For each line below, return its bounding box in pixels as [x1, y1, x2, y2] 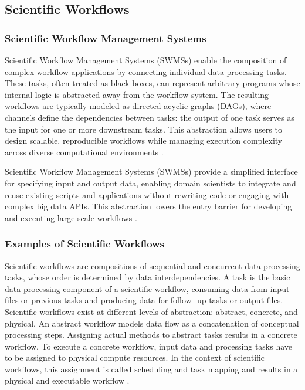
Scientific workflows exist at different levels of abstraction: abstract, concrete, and [5, 305, 298, 317]
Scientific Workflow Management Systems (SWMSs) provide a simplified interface [5, 165, 298, 178]
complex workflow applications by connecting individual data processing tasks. [5, 65, 287, 77]
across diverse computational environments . [5, 145, 164, 158]
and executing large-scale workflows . [5, 211, 137, 223]
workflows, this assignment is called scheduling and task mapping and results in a [5, 362, 298, 375]
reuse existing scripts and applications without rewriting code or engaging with [5, 188, 289, 201]
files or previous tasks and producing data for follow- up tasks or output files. [5, 294, 283, 306]
